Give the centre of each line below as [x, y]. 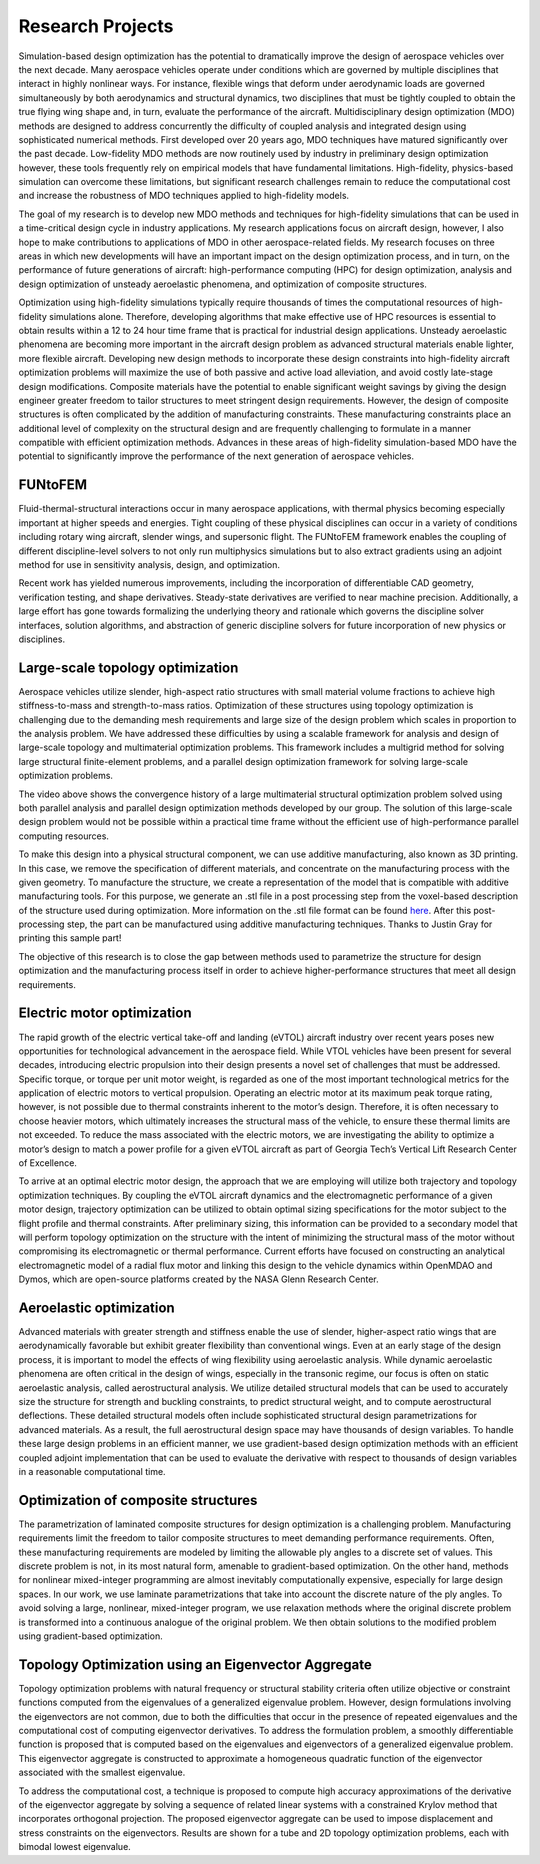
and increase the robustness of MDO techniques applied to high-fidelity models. [184, 196]
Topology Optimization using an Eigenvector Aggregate [195, 1664]
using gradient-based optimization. [91, 1636]
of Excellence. [47, 1163]
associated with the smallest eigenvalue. [102, 1772]
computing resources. [64, 836]
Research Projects [96, 26]
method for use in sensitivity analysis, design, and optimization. [149, 564]
